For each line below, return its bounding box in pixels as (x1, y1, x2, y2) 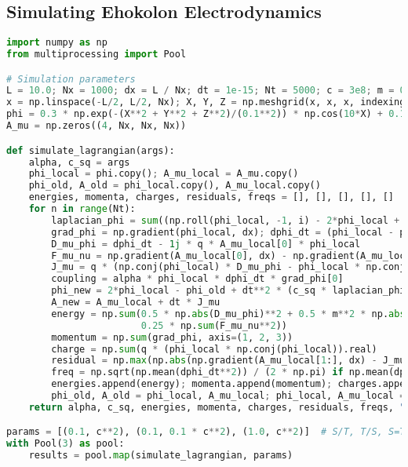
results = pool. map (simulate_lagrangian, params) (28, 450, 293, 462)
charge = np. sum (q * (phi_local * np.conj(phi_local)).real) (51, 343, 377, 355)
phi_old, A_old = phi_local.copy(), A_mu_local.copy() (28, 180, 321, 192)
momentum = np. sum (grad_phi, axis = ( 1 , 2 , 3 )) (51, 331, 293, 343)
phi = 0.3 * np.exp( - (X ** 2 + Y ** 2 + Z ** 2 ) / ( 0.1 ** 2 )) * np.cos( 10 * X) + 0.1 (6, 108, 406, 120)
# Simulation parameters (6, 73, 136, 85)
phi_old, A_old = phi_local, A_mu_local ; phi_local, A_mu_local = (51, 390, 406, 402)
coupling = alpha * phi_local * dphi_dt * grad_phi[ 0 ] (51, 273, 344, 285)
